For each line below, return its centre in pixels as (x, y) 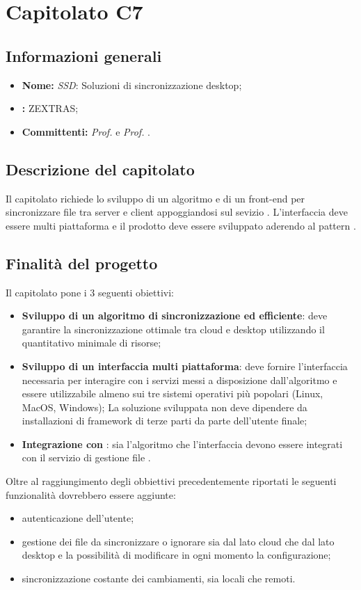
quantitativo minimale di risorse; (91, 343)
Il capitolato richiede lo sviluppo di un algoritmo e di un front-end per (155, 198)
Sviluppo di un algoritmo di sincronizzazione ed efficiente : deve (175, 316)
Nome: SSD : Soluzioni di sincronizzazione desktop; (132, 85)
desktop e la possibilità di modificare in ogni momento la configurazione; (176, 555)
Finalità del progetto (82, 263)
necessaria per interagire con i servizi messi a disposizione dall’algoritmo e (179, 380)
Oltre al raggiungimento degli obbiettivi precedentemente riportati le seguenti (171, 481)
